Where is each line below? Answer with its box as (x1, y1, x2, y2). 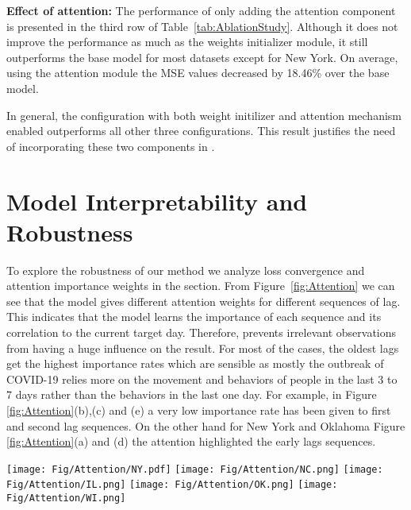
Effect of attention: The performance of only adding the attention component (6, 2, 396, 18)
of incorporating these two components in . (6, 137, 215, 154)
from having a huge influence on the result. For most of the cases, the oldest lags (6, 339, 399, 356)
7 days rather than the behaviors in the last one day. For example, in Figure (6, 386, 377, 403)
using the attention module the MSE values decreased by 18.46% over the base (6, 64, 390, 81)
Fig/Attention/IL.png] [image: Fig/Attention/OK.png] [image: (6, 479, 338, 491)
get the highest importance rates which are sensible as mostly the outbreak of (6, 355, 384, 372)
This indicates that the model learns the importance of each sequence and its (6, 308, 382, 325)
